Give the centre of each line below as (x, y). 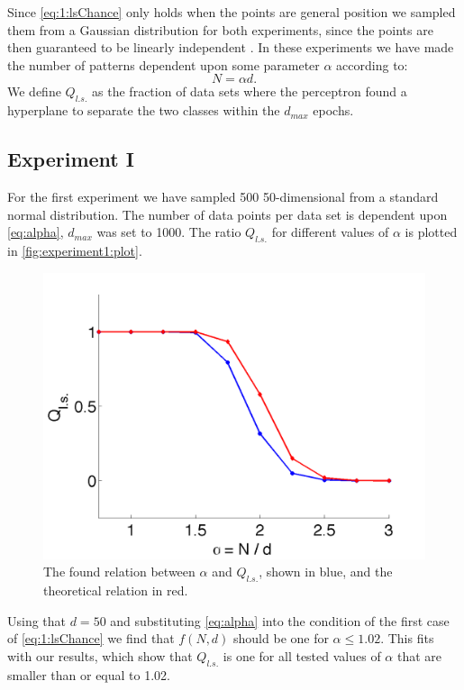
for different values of (330, 232)
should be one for (281, 638)
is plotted (431, 232)
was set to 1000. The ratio (169, 232)
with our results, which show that (100, 655)
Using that (37, 620)
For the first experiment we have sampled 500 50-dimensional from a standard (223, 196)
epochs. (333, 110)
